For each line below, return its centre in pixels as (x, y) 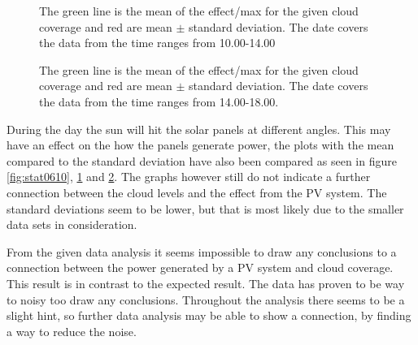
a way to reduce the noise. (72, 331)
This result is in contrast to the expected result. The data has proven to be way (206, 283)
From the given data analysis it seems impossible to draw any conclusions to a (202, 251)
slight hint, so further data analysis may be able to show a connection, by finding (209, 315)
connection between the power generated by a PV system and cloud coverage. (200, 267)
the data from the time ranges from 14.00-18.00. (159, 101)
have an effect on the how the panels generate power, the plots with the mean (200, 145)
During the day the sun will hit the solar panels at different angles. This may (199, 129)
